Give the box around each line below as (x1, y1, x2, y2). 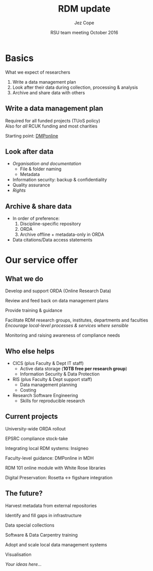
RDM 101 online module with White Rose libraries (5, 465, 106, 471)
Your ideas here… (5, 561, 42, 567)
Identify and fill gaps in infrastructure (5, 512, 82, 518)
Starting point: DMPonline (5, 133, 59, 139)
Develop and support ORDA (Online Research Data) (5, 288, 111, 294)
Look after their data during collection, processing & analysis (12, 84, 138, 90)
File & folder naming (20, 166, 62, 172)
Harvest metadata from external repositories (5, 502, 97, 509)
